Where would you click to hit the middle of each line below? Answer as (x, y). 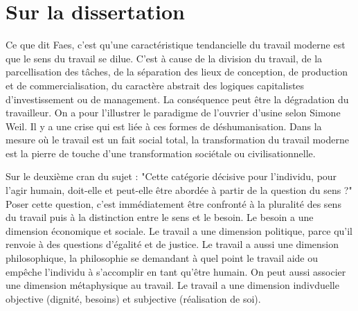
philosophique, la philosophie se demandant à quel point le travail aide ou (162, 258)
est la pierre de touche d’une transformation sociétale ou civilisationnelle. (161, 153)
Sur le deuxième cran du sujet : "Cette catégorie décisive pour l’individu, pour (171, 176)
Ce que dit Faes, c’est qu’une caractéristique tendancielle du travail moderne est (176, 45)
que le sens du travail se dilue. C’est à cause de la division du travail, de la (164, 58)
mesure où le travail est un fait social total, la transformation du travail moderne (177, 140)
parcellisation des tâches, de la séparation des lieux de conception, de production (177, 72)
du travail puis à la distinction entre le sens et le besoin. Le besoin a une (160, 217)
